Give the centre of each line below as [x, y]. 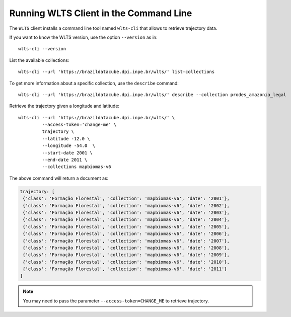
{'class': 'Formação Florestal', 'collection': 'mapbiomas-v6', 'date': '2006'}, [126, 234]
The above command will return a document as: [59, 178]
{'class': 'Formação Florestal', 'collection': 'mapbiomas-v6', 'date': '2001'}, [126, 199]
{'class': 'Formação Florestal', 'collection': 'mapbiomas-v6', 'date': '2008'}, [126, 248]
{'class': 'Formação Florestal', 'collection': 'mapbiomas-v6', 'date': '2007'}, [126, 241]
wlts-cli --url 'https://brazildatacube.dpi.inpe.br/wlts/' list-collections [117, 72]
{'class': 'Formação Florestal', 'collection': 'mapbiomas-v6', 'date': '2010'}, [126, 262]
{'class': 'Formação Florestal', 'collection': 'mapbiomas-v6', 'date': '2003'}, [126, 212]
